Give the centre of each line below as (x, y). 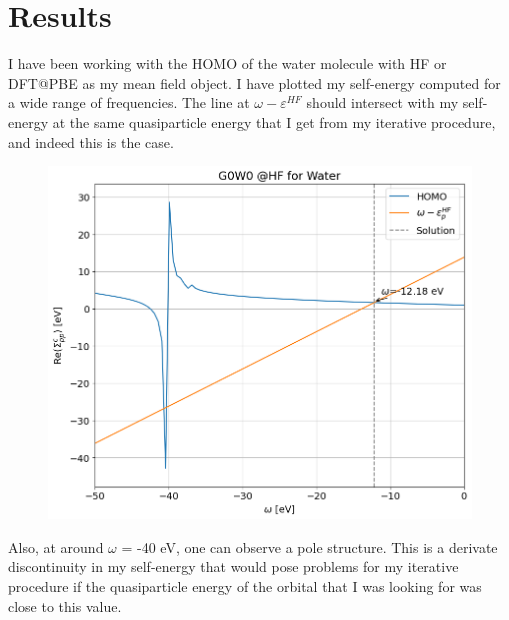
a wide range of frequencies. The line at (129, 102)
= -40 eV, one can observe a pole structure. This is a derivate (309, 546)
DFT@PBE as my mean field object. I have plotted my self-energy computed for (254, 82)
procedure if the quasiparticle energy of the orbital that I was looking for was (245, 585)
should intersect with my (382, 102)
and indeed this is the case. (91, 141)
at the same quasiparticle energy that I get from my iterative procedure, (274, 121)
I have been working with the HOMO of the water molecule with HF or (227, 63)
